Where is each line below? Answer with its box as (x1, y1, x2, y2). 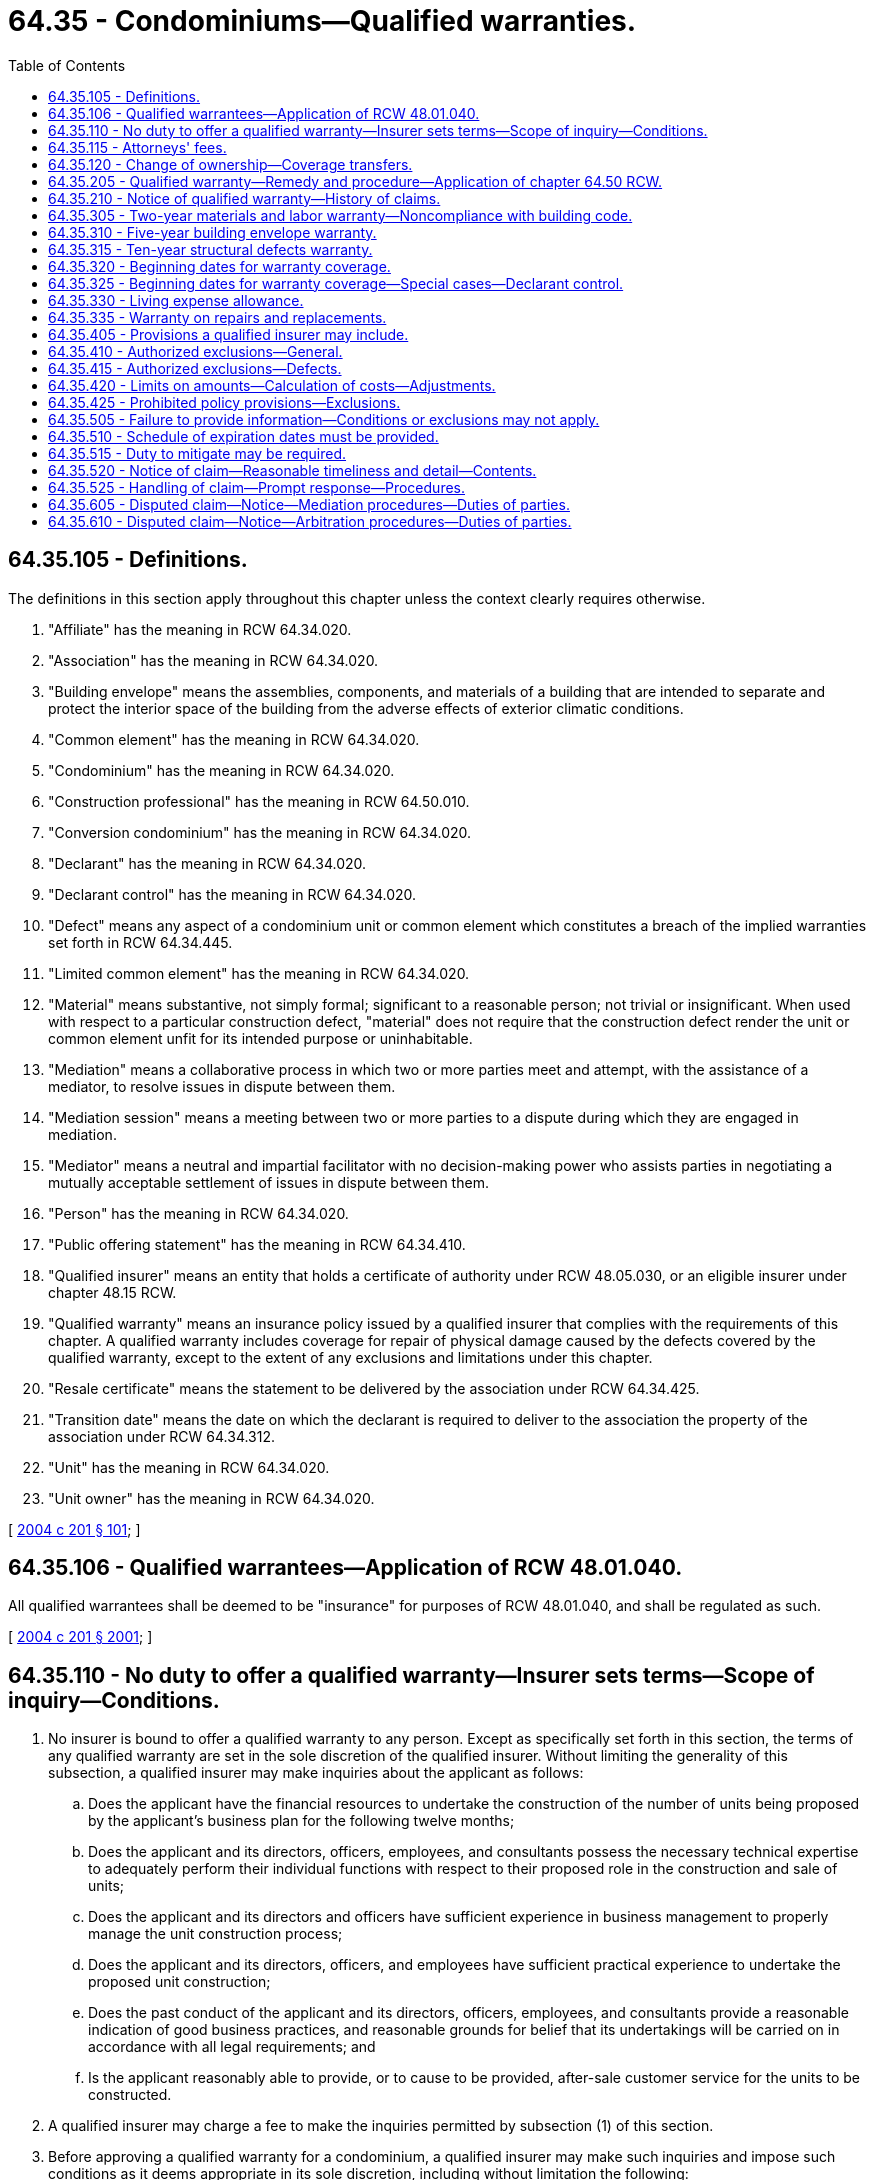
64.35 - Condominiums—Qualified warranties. (8, 4, 637, 38)
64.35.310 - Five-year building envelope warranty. (48, 223, 377, 241)
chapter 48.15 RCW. (48, 1283, 177, 1301)
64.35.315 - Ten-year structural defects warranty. (48, 240, 373, 258)
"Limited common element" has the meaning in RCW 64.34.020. (48, 964, 470, 982)
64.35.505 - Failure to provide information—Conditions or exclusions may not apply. (48, 410, 600, 428)
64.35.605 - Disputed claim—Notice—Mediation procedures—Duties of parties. (48, 495, 570, 513)
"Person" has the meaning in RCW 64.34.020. (48, 1204, 349, 1222)
